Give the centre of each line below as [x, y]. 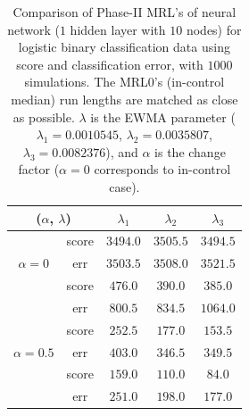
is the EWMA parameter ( [163, 116]
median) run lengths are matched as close [124, 99]
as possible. [44, 116]
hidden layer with [118, 29]
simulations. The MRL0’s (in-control [124, 82]
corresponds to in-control [162, 169]
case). [124, 186]
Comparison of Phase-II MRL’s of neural [124, 12]
